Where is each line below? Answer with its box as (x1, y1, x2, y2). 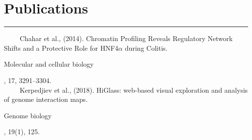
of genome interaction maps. (4, 94, 88, 104)
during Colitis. (125, 42, 168, 53)
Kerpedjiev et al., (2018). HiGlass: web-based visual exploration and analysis (19, 84, 248, 95)
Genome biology (4, 110, 52, 120)
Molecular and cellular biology (4, 59, 94, 69)
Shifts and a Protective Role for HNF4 (4, 42, 119, 53)
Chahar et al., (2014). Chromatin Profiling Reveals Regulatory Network (19, 33, 233, 43)
